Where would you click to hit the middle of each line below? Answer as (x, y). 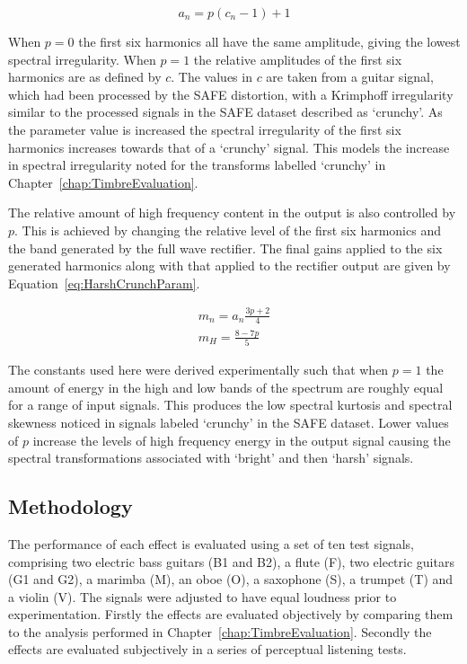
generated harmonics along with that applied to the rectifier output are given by (229, 266)
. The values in (211, 77)
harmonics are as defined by (85, 77)
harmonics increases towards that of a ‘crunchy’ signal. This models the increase (229, 147)
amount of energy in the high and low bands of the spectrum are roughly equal (226, 387)
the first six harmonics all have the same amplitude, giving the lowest (269, 41)
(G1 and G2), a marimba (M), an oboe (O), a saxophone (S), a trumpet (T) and (231, 579)
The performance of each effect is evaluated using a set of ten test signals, (211, 543)
